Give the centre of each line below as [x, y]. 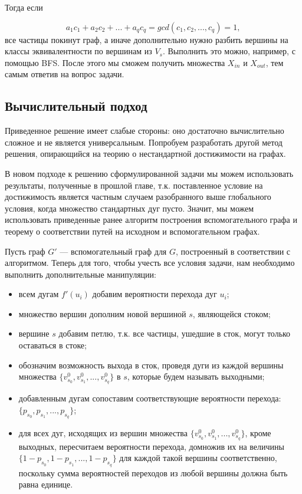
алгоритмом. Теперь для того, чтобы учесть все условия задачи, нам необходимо [150, 263]
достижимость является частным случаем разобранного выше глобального [138, 197]
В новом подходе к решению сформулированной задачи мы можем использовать [149, 173]
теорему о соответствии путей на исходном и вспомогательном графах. [132, 231]
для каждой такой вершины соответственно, [198, 458]
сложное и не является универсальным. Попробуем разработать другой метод [144, 142]
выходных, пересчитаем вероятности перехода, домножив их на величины [151, 446]
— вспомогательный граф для [113, 251]
